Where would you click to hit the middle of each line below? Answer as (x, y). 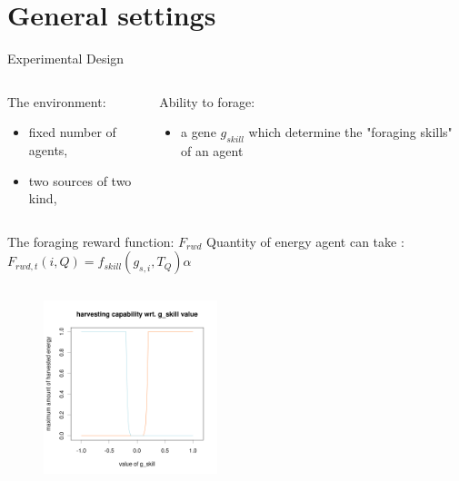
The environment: (57, 101)
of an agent (212, 151)
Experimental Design (66, 59)
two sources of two (80, 180)
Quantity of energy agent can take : (305, 241)
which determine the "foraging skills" (350, 132)
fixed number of (72, 132)
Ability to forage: (207, 101)
